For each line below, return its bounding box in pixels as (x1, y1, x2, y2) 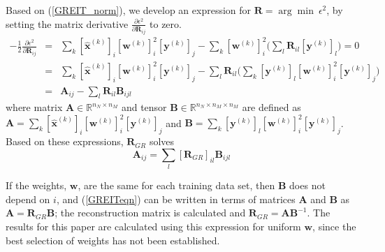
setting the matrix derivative (6, 16, 129, 31)
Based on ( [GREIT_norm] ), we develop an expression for (6, 3, 252, 17)
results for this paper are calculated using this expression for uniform (6, 218, 301, 233)
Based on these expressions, (6, 134, 124, 149)
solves (149, 134, 175, 149)
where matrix (6, 100, 63, 114)
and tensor (121, 100, 167, 114)
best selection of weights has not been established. (6, 232, 220, 247)
